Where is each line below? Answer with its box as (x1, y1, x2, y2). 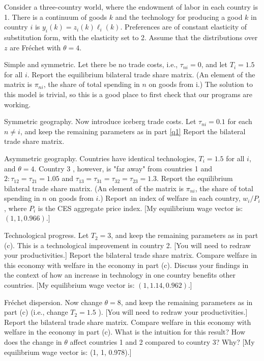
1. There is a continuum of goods (4, 11, 107, 22)
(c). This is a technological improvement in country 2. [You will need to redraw (4, 239, 251, 250)
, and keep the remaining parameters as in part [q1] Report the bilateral (20, 126, 246, 136)
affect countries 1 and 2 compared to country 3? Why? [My (70, 337, 255, 347)
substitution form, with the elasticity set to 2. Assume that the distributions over (4, 32, 258, 42)
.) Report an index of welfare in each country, (98, 193, 241, 203)
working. (4, 99, 31, 109)
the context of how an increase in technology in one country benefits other (4, 269, 236, 280)
